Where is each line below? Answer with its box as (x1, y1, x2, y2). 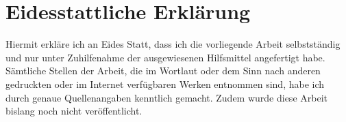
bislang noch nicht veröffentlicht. (5, 104, 143, 118)
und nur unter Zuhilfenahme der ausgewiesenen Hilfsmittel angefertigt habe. (5, 50, 325, 64)
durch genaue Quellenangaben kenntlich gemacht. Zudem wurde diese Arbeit (5, 90, 328, 104)
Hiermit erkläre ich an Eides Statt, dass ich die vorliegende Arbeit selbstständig (5, 37, 341, 51)
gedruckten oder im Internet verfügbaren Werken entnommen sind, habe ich (5, 76, 325, 91)
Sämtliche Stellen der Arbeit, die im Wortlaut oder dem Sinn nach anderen (5, 63, 321, 78)
